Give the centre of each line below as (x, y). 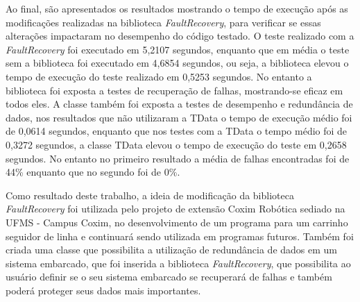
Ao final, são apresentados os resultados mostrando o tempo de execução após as (177, 8)
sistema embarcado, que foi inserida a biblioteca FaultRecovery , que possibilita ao (178, 263)
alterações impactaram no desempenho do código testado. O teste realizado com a (180, 36)
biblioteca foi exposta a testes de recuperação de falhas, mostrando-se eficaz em (174, 90)
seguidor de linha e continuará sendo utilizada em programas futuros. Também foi (180, 236)
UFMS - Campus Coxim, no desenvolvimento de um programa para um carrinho (177, 222)
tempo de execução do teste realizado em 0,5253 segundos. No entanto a (159, 76)
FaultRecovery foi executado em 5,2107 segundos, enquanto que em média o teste (178, 49)
